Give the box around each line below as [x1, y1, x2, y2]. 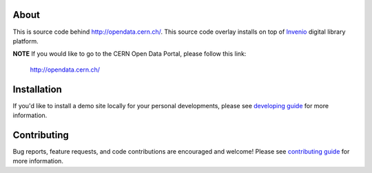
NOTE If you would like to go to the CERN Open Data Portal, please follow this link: [12, 50, 247, 58]
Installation [12, 83, 62, 95]
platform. [12, 37, 39, 45]
